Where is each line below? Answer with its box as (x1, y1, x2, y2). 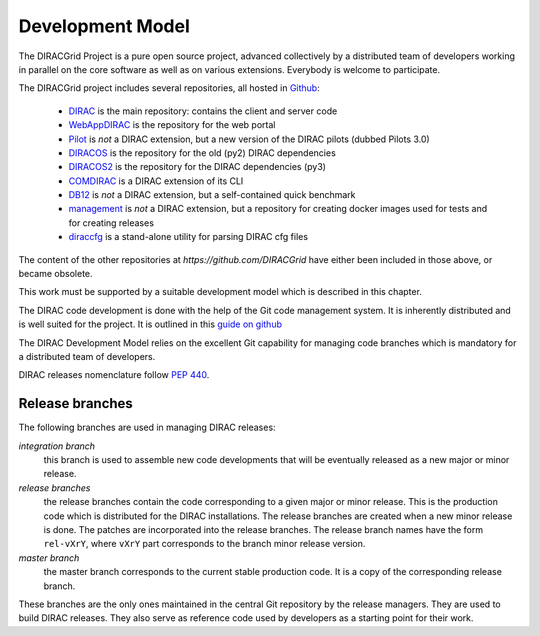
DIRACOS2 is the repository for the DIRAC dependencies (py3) (68, 161, 327, 173)
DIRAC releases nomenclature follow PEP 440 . (18, 369, 210, 381)
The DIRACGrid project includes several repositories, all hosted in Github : (18, 82, 320, 94)
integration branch (18, 440, 95, 452)
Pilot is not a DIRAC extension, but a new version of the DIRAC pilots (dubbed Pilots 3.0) (68, 133, 430, 145)
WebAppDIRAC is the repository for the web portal (68, 119, 276, 131)
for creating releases (68, 216, 155, 229)
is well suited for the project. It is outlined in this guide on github (18, 318, 282, 330)
